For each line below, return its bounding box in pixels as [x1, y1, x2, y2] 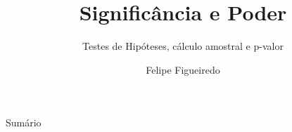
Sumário [6, 115, 42, 130]
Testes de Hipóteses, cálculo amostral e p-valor [82, 39, 284, 53]
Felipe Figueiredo [146, 62, 220, 77]
